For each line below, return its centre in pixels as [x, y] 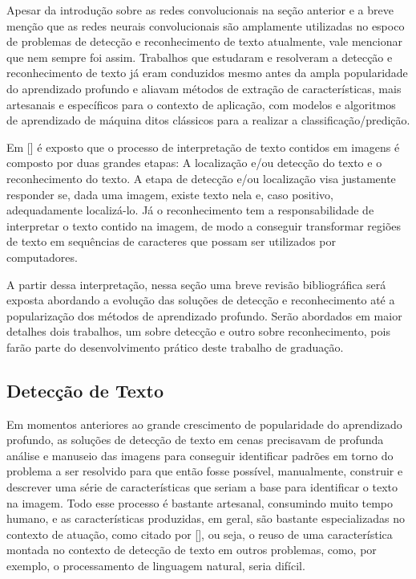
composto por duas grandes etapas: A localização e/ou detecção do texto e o [194, 163]
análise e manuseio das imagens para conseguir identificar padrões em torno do [200, 455]
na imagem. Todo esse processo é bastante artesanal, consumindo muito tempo [200, 502]
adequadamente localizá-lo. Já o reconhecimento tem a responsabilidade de [190, 210]
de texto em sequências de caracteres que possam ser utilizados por [171, 241]
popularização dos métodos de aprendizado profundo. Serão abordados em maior [204, 315]
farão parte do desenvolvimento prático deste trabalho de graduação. [175, 347]
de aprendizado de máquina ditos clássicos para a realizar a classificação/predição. [208, 120]
